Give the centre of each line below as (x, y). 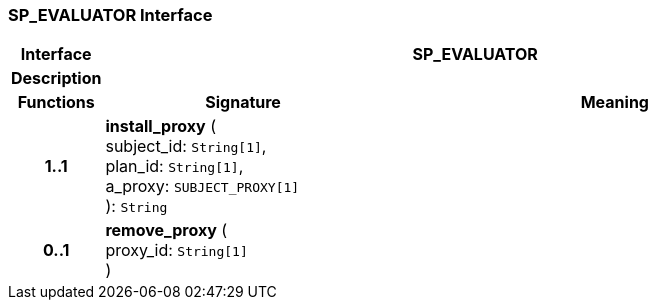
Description (56, 78)
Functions (56, 102)
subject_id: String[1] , (186, 146)
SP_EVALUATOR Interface (110, 15)
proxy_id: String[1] (176, 250)
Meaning (614, 102)
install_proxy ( (160, 126)
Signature (243, 102)
